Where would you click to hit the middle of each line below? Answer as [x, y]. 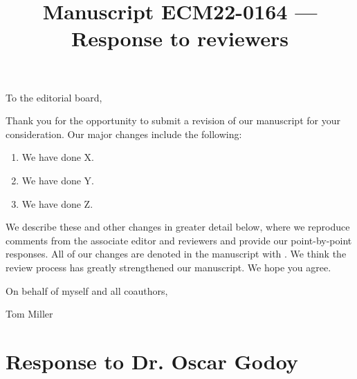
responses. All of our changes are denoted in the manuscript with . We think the [176, 254]
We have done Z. [57, 203]
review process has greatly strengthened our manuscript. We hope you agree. [168, 267]
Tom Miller [29, 314]
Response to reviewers [180, 38]
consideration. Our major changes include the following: [124, 134]
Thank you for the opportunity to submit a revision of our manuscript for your [173, 120]
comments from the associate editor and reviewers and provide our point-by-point [179, 240]
